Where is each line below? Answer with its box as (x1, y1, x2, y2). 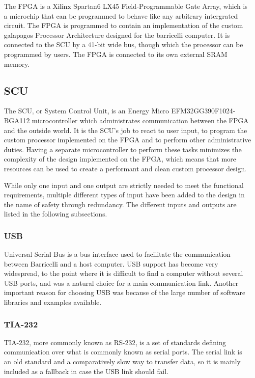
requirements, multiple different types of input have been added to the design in (4, 189, 245, 200)
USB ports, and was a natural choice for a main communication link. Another (4, 277, 238, 288)
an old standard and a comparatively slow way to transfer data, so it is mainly (4, 356, 241, 367)
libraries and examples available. (4, 297, 102, 307)
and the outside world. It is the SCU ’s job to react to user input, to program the (4, 125, 247, 135)
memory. (4, 58, 30, 69)
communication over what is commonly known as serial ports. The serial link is (4, 347, 242, 357)
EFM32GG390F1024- (171, 106, 235, 116)
